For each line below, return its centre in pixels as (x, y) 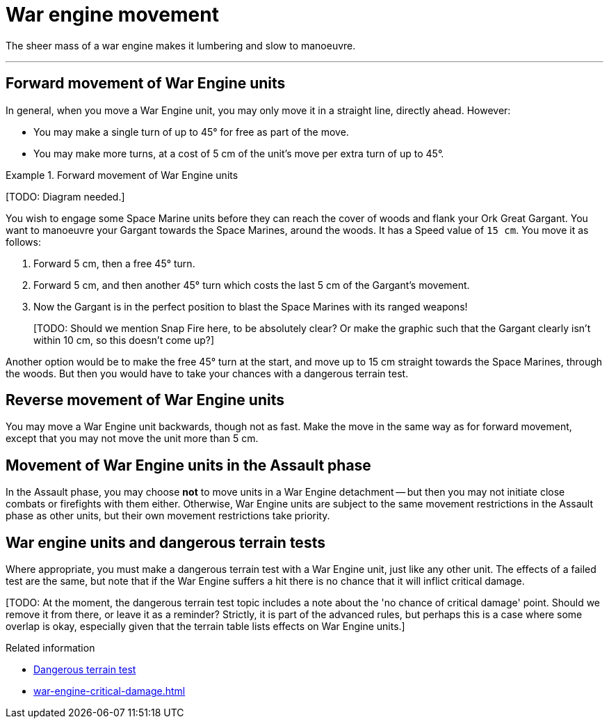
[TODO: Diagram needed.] (65, 196)
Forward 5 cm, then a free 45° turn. (114, 263)
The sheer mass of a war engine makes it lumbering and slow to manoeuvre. (181, 45)
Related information (50, 648)
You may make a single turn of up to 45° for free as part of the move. (191, 132)
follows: (23, 242)
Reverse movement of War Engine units (145, 400)
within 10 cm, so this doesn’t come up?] (124, 340)
